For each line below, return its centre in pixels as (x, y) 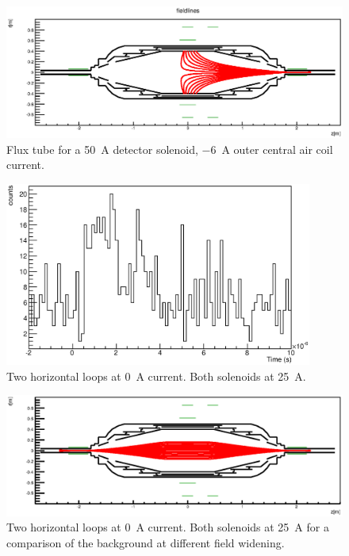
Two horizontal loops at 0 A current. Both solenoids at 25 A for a (168, 527)
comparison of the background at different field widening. (146, 542)
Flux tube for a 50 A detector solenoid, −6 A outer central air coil (170, 149)
